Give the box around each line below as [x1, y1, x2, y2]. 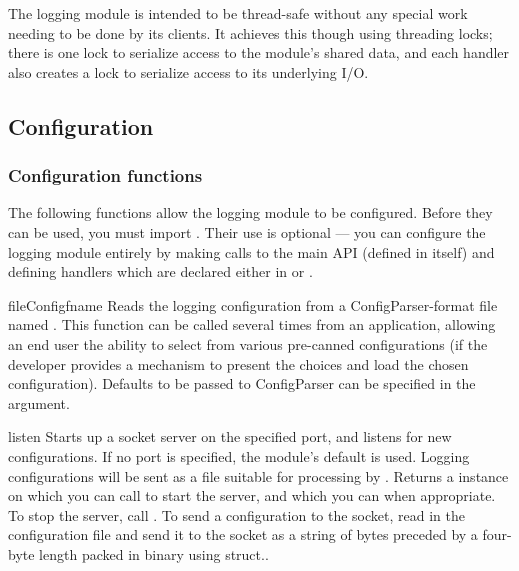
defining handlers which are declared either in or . [8, 261, 313, 282]
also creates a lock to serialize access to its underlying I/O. [8, 61, 369, 82]
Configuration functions [8, 163, 203, 188]
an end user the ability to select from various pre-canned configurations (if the [8, 333, 488, 354]
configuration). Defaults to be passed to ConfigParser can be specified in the [8, 373, 476, 394]
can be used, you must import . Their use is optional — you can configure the [8, 221, 486, 242]
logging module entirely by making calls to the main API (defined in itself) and [8, 241, 495, 262]
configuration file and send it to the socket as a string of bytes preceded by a [8, 524, 478, 545]
